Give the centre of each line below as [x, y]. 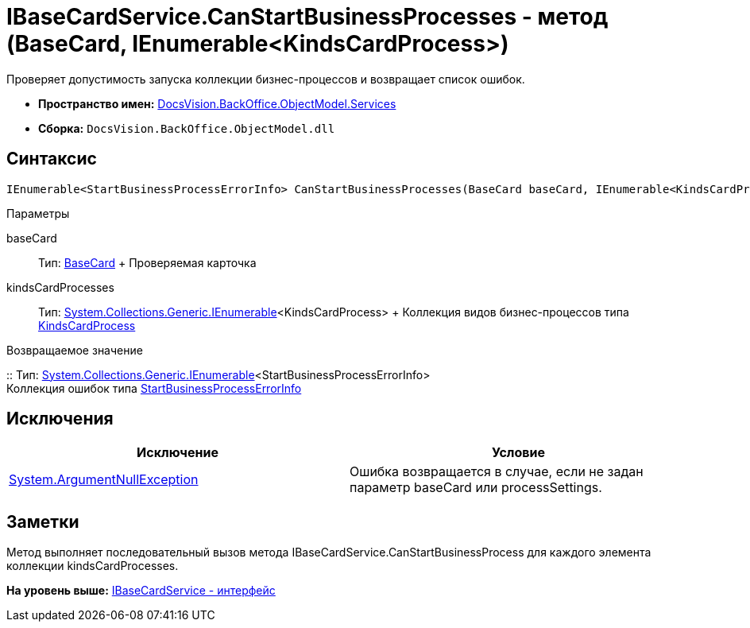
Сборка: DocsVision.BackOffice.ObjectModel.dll [187, 128]
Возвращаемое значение [75, 350]
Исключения [60, 419]
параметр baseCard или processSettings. [476, 488]
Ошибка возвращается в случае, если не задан [497, 472]
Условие [518, 453]
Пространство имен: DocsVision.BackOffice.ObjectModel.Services [217, 103]
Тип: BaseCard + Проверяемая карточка [147, 262]
